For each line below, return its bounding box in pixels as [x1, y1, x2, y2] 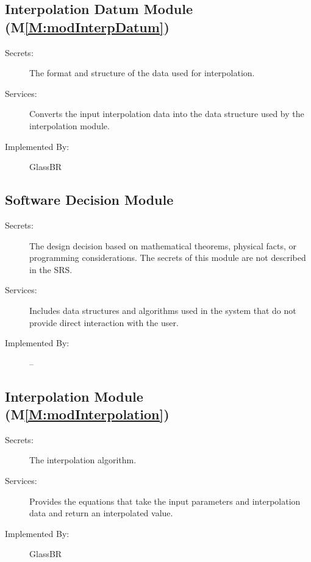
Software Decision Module [5, 190, 174, 209]
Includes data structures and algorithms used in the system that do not [29, 304, 296, 316]
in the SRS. [29, 263, 73, 276]
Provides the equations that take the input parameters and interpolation [29, 494, 301, 507]
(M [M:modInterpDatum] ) [5, 17, 170, 36]
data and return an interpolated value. [29, 507, 173, 519]
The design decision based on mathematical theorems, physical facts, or [29, 239, 297, 252]
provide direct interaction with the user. [29, 316, 179, 329]
